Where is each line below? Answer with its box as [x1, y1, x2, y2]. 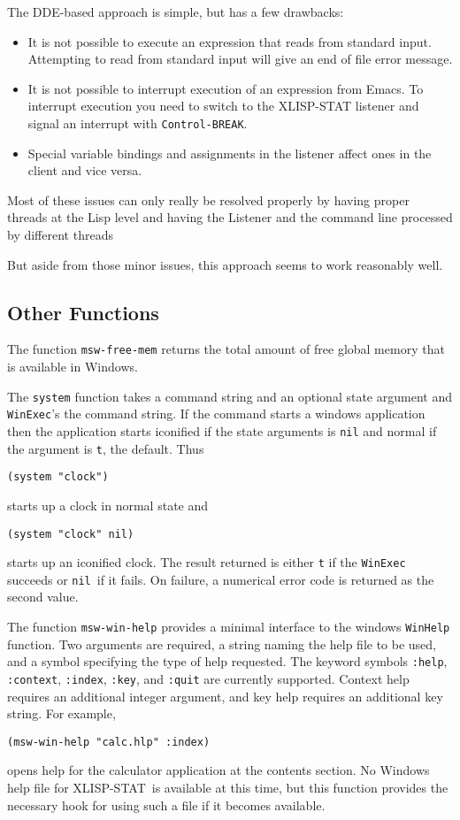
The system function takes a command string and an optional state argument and [7, 387, 452, 405]
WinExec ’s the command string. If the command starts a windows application [7, 404, 425, 423]
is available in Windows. [7, 357, 138, 376]
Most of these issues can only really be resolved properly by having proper [7, 190, 410, 209]
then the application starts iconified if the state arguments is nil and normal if [7, 421, 437, 440]
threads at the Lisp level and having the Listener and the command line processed [7, 208, 453, 226]
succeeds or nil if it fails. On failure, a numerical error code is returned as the [7, 570, 434, 588]
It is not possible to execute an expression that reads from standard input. [27, 32, 432, 50]
